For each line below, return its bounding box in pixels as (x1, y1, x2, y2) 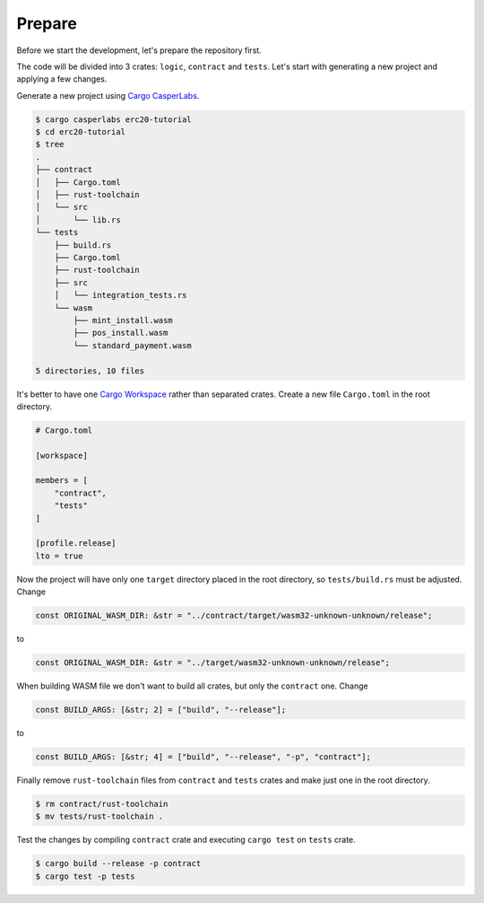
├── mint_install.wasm (73, 315, 174, 325)
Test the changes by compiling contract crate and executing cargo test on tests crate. (16, 835, 356, 846)
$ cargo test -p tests (35, 871, 135, 881)
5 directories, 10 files (35, 365, 145, 376)
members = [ (35, 476, 89, 486)
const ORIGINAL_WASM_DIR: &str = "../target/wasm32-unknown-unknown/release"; (35, 658, 390, 668)
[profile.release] (35, 539, 117, 548)
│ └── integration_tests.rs (54, 290, 187, 301)
